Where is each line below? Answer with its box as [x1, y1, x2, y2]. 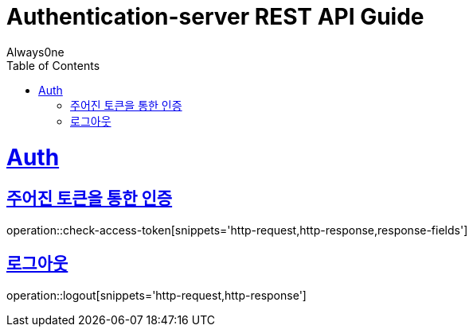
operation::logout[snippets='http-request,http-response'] [6, 288, 307, 302]
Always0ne [6, 45, 64, 59]
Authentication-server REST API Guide [6, 3, 424, 30]
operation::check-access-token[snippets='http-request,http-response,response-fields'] [6, 223, 468, 237]
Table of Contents [6, 58, 100, 72]
